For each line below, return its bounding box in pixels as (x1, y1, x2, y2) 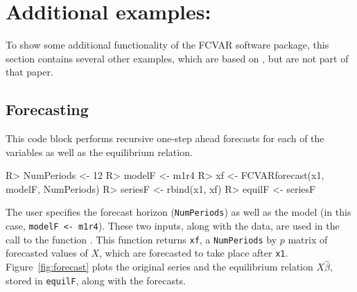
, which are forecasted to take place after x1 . (99, 246, 288, 260)
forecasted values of (6, 246, 88, 260)
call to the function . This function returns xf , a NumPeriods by (6, 232, 277, 246)
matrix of (288, 232, 328, 246)
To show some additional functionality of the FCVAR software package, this (6, 37, 329, 52)
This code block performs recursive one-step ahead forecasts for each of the (6, 131, 324, 146)
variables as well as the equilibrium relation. (6, 144, 193, 159)
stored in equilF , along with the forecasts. (6, 273, 186, 287)
